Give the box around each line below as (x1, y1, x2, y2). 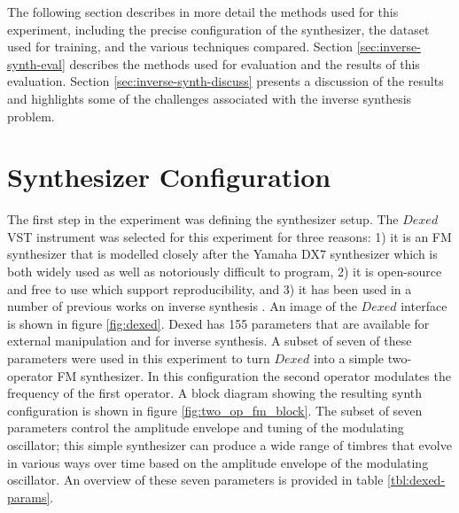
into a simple (314, 349, 385, 368)
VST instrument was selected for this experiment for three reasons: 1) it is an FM (7, 227, 452, 245)
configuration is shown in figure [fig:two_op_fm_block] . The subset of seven (7, 400, 423, 419)
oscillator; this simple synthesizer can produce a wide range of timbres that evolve (7, 436, 452, 454)
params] (7, 487, 51, 506)
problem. (7, 106, 55, 125)
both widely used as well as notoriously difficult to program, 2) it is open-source (7, 262, 442, 281)
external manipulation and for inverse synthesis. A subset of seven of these (7, 331, 412, 350)
